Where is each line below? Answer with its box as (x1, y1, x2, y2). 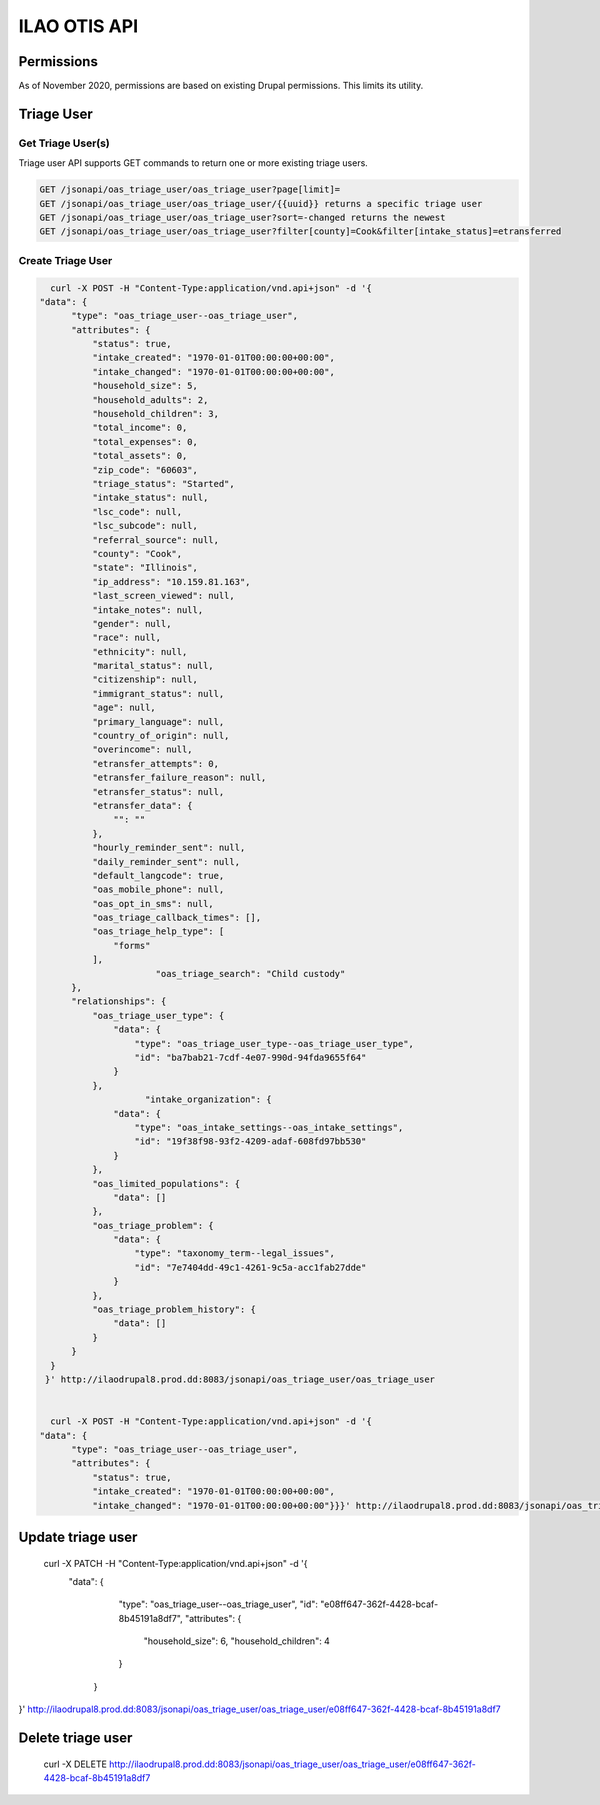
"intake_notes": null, (91, 604, 204, 615)
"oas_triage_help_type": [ (91, 926, 225, 937)
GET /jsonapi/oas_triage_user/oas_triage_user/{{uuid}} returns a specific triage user (39, 198, 483, 209)
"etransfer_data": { (91, 800, 194, 811)
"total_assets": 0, (91, 450, 188, 462)
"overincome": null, (91, 744, 194, 755)
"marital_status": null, (91, 660, 214, 672)
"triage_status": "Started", (91, 478, 235, 489)
